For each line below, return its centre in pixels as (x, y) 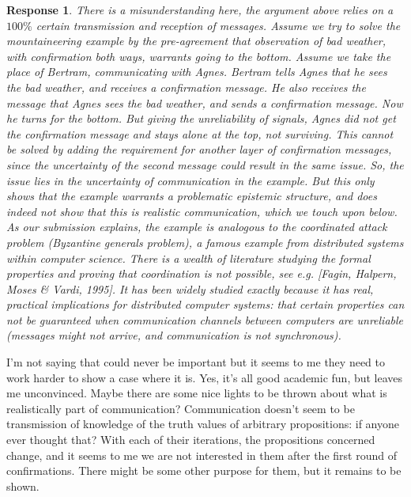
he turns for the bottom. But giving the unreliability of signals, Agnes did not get (201, 118)
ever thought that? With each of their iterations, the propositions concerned (191, 440)
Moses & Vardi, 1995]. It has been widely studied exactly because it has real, (190, 288)
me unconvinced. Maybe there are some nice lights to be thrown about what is (197, 393)
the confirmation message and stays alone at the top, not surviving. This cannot (200, 133)
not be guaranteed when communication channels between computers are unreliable (205, 319)
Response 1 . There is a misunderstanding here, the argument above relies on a (200, 9)
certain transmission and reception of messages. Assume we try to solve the (218, 25)
